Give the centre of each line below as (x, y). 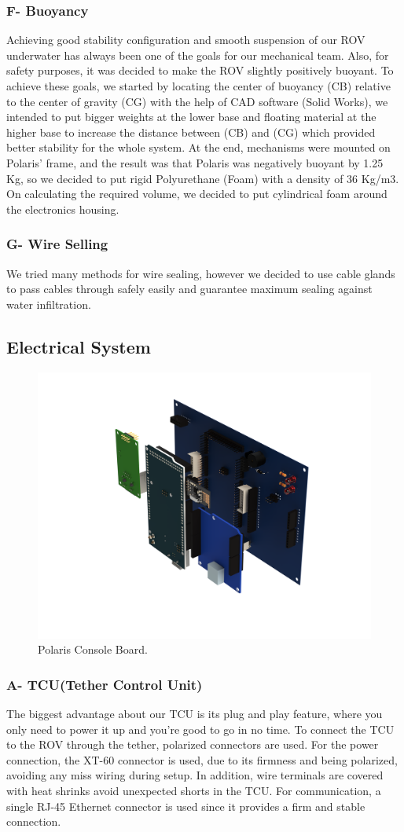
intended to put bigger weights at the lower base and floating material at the (191, 117)
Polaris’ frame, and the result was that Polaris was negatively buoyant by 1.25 (195, 162)
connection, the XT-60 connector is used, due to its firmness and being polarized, (202, 759)
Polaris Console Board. (93, 649)
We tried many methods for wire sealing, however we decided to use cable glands (201, 273)
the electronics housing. (63, 209)
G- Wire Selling (57, 244)
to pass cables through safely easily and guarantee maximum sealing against (189, 289)
